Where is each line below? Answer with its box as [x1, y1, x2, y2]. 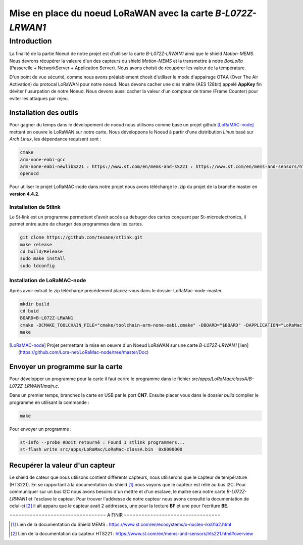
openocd [20, 171, 39, 176]
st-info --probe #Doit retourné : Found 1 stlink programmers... [20, 439, 185, 445]
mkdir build [20, 301, 50, 307]
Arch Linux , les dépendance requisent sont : [9, 136, 102, 142]
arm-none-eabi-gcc [20, 157, 66, 162]
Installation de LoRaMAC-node [9, 277, 86, 284]
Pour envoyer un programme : [9, 426, 72, 432]
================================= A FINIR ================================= [9, 512, 221, 518]
